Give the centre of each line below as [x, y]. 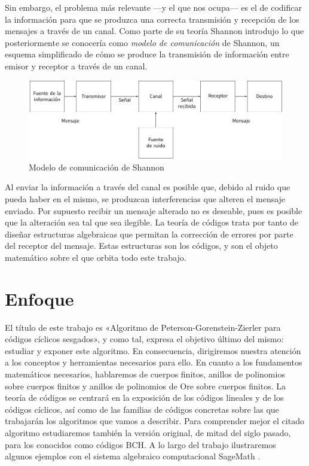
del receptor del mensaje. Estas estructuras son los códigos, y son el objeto [141, 246]
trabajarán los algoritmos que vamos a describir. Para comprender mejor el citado [154, 421]
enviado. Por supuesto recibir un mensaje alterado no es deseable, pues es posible [154, 210]
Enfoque [39, 298]
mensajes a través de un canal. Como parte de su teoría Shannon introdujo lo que [154, 31]
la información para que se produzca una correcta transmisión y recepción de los [152, 19]
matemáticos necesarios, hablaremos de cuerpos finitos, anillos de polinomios [145, 374]
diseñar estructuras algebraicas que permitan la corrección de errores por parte [149, 234]
